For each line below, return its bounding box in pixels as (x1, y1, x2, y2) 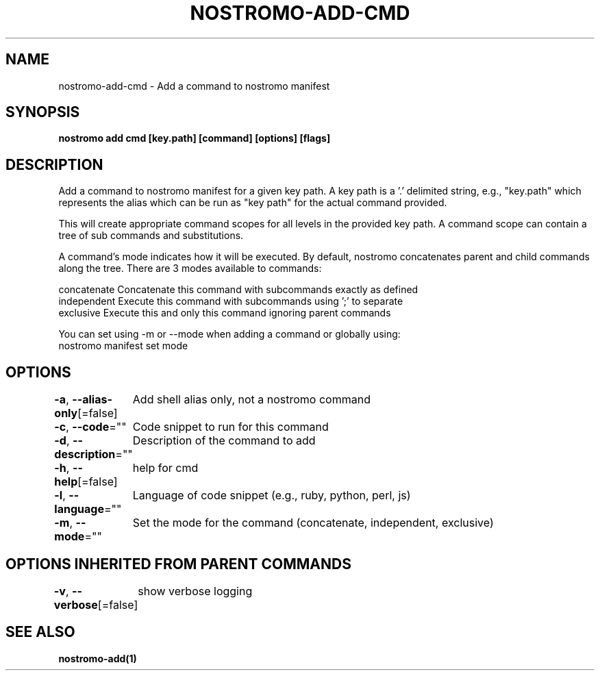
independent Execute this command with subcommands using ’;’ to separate (58, 295, 403, 308)
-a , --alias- (54, 392, 112, 407)
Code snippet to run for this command (132, 420, 329, 434)
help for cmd (132, 461, 199, 475)
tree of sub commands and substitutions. (58, 229, 244, 242)
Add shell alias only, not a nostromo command (132, 392, 371, 407)
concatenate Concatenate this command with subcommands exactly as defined (58, 284, 418, 296)
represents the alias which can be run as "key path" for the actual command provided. (58, 197, 447, 209)
